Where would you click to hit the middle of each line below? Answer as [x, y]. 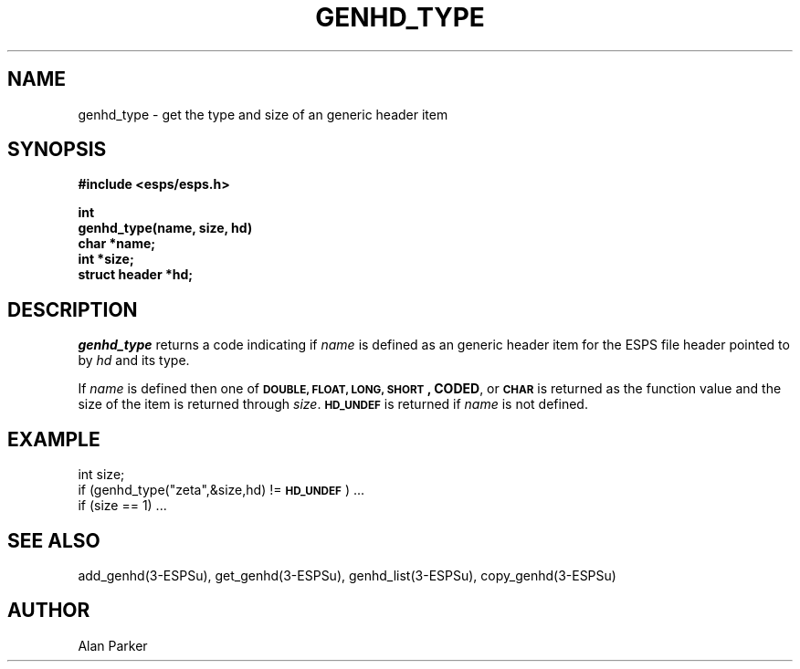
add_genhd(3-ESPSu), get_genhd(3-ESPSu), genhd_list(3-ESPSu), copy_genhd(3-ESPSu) [347, 575]
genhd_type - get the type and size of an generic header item [263, 114]
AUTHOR [49, 611]
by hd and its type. [134, 361]
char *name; [117, 244]
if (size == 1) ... [122, 506]
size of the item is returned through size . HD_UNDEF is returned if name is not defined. [333, 404]
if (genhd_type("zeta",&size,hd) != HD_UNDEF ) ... [221, 490]
